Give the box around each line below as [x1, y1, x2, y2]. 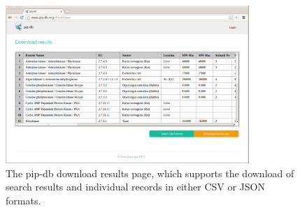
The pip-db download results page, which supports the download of [6, 165, 294, 180]
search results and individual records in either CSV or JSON [6, 179, 265, 194]
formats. [6, 193, 41, 207]
